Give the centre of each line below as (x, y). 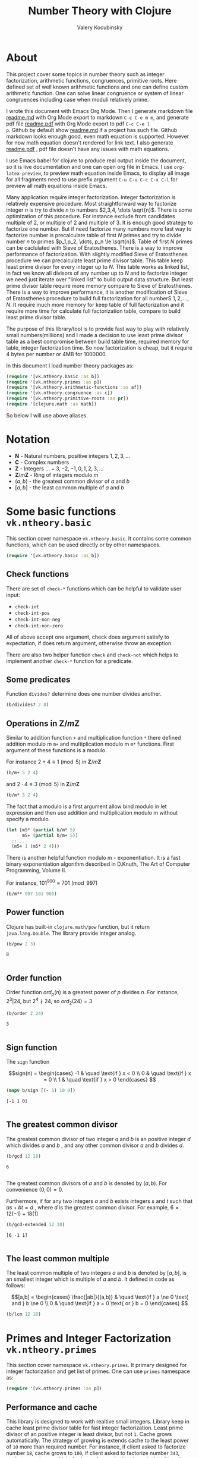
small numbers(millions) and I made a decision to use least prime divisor (94, 335)
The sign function (28, 1062)
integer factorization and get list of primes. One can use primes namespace (98, 1371)
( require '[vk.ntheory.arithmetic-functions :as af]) (74, 388)
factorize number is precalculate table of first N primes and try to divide (94, 235)
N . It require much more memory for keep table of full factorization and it (95, 304)
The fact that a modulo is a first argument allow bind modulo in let (87, 806)
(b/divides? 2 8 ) (28, 705)
